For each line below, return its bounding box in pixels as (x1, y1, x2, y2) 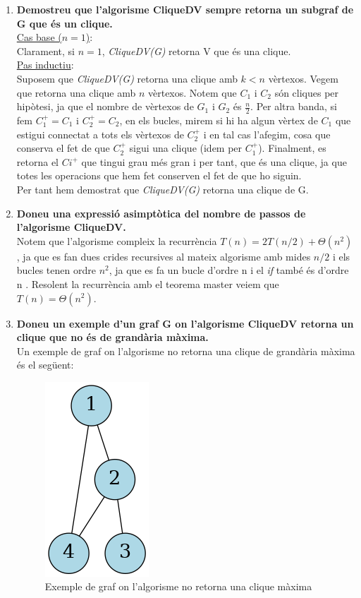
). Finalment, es (258, 140, 326, 155)
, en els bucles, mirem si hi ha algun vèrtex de (119, 112, 318, 127)
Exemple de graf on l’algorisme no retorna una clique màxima (44, 579, 312, 594)
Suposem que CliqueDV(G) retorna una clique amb (16, 71, 238, 85)
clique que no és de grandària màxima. (16, 330, 209, 345)
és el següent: (16, 357, 74, 372)
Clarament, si (16, 43, 75, 58)
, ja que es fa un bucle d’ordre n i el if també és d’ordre (109, 263, 349, 277)
